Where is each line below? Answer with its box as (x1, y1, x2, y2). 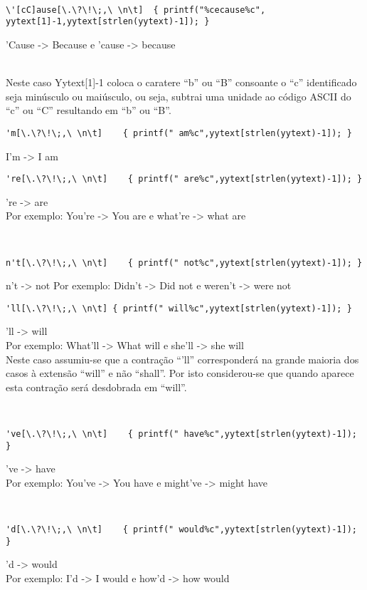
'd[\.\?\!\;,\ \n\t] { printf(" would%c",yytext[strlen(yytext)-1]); (6, 524, 357, 535)
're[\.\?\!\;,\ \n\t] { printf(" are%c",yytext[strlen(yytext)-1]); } (6, 174, 363, 185)
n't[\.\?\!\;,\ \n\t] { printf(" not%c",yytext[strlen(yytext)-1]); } (6, 257, 363, 268)
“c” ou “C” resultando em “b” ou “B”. (6, 103, 171, 118)
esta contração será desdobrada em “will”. (6, 379, 187, 394)
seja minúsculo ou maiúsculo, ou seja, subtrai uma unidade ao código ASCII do (6, 88, 351, 103)
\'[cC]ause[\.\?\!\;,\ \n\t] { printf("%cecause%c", (6, 4, 266, 15)
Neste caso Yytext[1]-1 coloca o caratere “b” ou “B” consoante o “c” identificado (6, 75, 357, 90)
